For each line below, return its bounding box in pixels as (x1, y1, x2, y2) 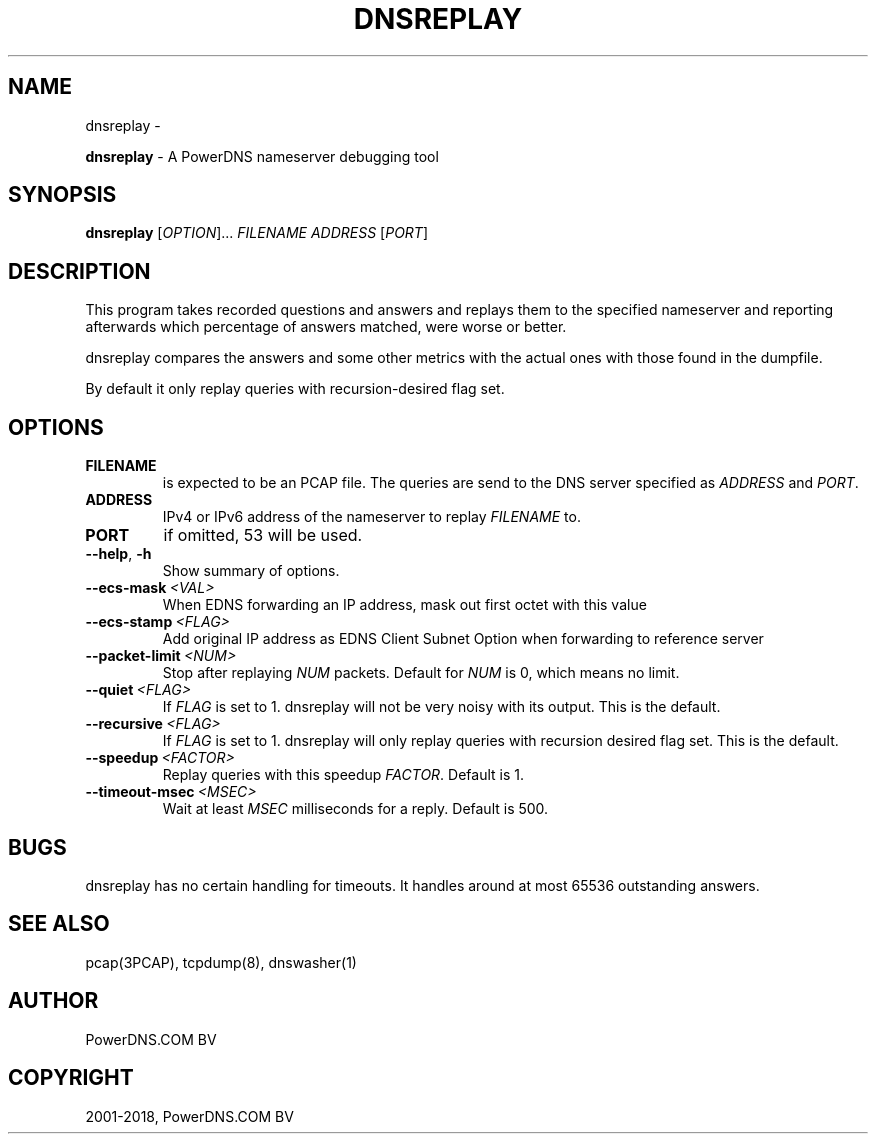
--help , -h (85, 545, 152, 563)
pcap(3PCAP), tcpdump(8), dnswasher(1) (85, 953, 357, 971)
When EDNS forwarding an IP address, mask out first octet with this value (162, 596, 647, 614)
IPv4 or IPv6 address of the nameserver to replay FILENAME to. (162, 508, 581, 526)
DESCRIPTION (8, 258, 151, 284)
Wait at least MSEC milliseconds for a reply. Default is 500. (162, 800, 549, 818)
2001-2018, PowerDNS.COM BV (85, 1107, 294, 1125)
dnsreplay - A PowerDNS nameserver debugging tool (85, 147, 439, 165)
